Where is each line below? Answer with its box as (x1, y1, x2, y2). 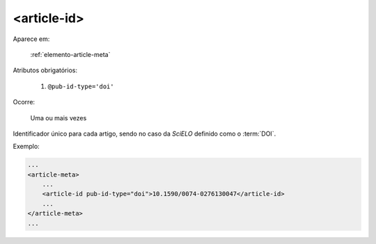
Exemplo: (13, 143, 40, 151)
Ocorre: (13, 98, 35, 106)
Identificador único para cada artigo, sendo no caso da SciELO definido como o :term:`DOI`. (13, 129, 276, 138)
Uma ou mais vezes (30, 113, 87, 122)
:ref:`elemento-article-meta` (30, 50, 111, 58)
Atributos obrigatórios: (13, 66, 78, 74)
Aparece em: (13, 35, 50, 43)
